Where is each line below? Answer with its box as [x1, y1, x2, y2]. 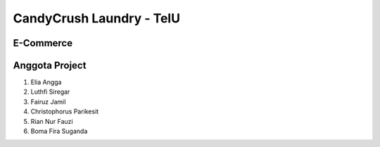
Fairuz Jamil [30, 97, 66, 106]
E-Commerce [13, 37, 73, 49]
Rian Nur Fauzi [30, 117, 73, 125]
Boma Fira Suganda [30, 127, 88, 136]
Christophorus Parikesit [30, 107, 99, 115]
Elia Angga [30, 78, 62, 87]
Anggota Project [13, 59, 87, 71]
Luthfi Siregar [30, 87, 70, 96]
